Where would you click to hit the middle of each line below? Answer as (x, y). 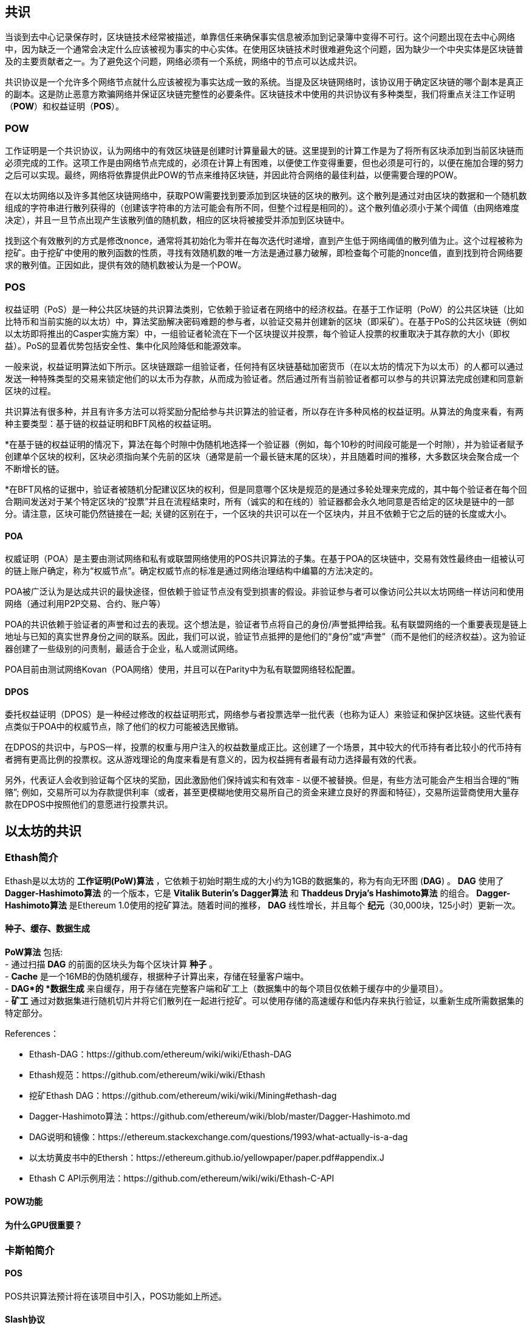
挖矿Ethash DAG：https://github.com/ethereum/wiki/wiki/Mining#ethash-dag (183, 1095)
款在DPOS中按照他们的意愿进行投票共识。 (89, 804)
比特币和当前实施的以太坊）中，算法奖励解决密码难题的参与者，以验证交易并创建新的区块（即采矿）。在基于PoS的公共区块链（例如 (266, 321)
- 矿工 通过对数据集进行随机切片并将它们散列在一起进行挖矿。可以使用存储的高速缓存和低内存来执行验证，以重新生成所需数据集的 (264, 1000)
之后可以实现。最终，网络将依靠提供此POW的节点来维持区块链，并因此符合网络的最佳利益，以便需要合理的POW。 (234, 175)
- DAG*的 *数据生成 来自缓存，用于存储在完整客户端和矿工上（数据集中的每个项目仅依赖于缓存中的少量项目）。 (227, 988)
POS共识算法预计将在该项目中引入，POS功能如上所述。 (116, 1296)
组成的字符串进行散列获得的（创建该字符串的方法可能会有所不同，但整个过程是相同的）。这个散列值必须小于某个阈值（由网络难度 (262, 208)
